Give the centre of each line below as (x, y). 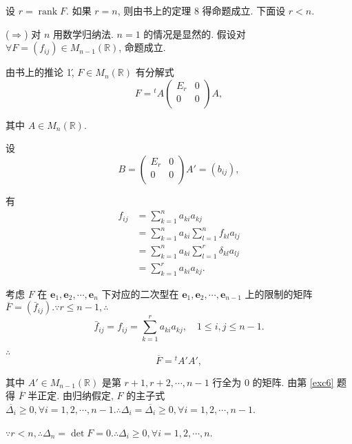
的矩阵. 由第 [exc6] (293, 382)
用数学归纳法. (83, 33)
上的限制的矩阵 (279, 293)
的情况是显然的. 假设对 (195, 33)
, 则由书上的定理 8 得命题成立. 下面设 (201, 10)
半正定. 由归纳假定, (71, 395)
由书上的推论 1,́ (40, 72)
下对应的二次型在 (140, 293)
